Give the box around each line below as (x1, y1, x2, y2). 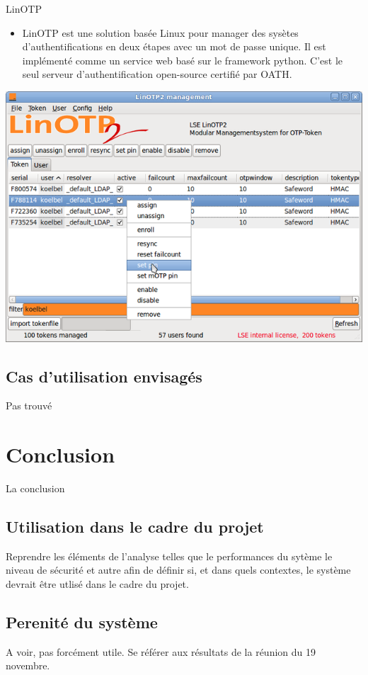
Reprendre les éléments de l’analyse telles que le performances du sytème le (6, 548, 333, 563)
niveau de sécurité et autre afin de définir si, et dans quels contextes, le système (6, 562, 351, 577)
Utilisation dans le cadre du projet (6, 516, 264, 538)
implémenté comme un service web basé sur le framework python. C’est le (22, 52, 343, 67)
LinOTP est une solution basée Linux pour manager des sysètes (22, 25, 299, 40)
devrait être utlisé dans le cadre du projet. (6, 577, 189, 591)
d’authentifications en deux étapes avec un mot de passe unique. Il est (22, 39, 326, 54)
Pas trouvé (6, 398, 52, 413)
